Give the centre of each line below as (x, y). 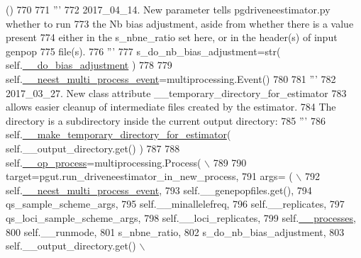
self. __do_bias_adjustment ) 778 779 (89, 65)
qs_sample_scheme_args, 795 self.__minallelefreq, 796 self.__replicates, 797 (175, 204)
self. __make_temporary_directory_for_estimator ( (118, 134)
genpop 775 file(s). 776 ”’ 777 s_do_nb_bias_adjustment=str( (143, 51)
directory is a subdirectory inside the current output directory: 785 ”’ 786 (166, 120)
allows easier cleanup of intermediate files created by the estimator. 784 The (171, 107)
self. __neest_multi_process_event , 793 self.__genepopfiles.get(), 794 (159, 190)
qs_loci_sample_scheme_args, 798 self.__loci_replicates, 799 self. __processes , (181, 217)
